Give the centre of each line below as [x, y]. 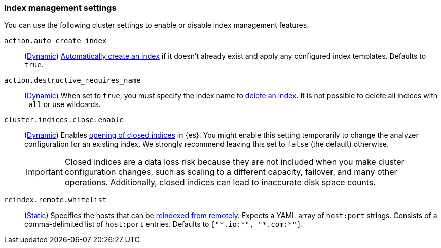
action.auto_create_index [56, 41]
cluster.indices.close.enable [64, 120]
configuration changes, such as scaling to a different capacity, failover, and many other [231, 172]
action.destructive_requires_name [72, 80]
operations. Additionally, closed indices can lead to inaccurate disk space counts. [220, 182]
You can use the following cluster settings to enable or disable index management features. [157, 25]
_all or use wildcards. [63, 104]
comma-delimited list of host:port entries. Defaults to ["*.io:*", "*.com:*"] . [164, 224]
